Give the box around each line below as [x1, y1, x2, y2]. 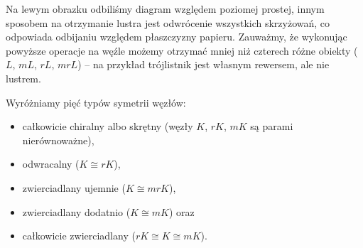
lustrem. [6, 70, 41, 85]
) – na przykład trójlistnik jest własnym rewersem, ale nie [77, 57, 330, 72]
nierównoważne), [22, 132, 94, 147]
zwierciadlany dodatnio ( [22, 204, 131, 219]
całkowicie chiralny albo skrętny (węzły [22, 119, 193, 134]
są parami [250, 119, 293, 134]
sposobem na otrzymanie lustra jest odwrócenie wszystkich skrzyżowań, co [6, 15, 330, 30]
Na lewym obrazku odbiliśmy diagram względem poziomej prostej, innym [6, 1, 325, 16]
